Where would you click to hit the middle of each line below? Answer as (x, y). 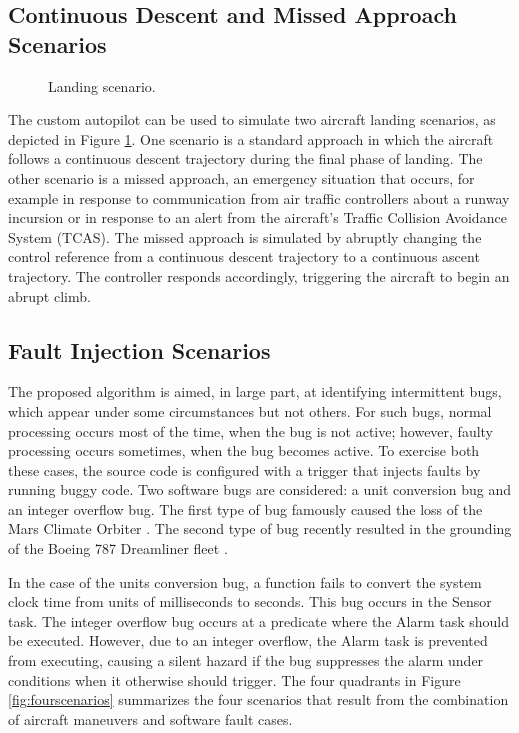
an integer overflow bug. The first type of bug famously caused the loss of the (245, 508)
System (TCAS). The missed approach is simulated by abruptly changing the (245, 236)
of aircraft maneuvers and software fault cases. (150, 718)
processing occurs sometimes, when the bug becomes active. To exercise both (244, 450)
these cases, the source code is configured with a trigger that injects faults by (244, 469)
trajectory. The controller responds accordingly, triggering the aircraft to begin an (259, 275)
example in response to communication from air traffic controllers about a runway (259, 197)
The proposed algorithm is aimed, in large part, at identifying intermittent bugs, (255, 391)
